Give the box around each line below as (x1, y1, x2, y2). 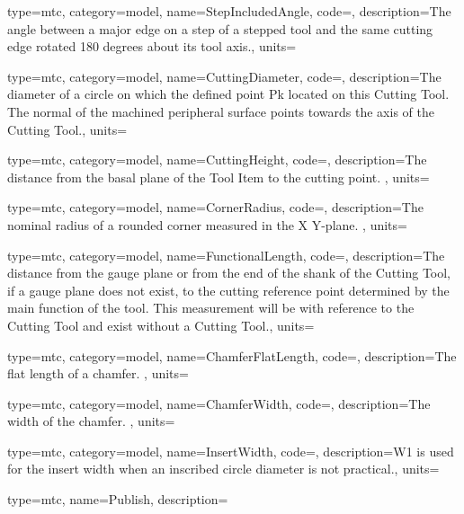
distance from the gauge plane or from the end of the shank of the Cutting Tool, (7, 263, 451, 282)
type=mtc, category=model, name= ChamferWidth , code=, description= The (7, 394, 431, 412)
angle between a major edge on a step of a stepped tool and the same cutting (7, 19, 433, 38)
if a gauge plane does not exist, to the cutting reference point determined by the (7, 280, 450, 299)
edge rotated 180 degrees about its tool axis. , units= (7, 37, 297, 56)
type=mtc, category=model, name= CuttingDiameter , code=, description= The (7, 66, 442, 85)
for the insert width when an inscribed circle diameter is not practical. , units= (7, 459, 440, 478)
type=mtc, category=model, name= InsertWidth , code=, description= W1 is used (7, 441, 454, 460)
